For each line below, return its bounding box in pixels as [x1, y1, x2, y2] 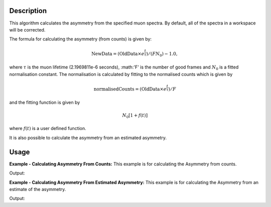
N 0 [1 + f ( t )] [122, 112, 148, 119]
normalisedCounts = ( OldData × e [93, 86, 167, 92]
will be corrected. [9, 26, 46, 32]
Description [9, 6, 47, 15]
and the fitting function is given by [9, 99, 80, 105]
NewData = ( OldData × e [91, 51, 145, 57]
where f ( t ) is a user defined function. [9, 125, 86, 131]
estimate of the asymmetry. [9, 186, 66, 192]
